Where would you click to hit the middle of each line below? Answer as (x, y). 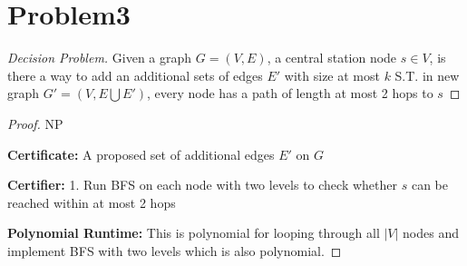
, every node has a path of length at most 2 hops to (290, 93)
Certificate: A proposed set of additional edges (141, 154)
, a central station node (332, 58)
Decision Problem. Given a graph (100, 58)
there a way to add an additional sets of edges (135, 75)
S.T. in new (427, 75)
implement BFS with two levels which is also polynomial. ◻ (175, 250)
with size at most (332, 75)
